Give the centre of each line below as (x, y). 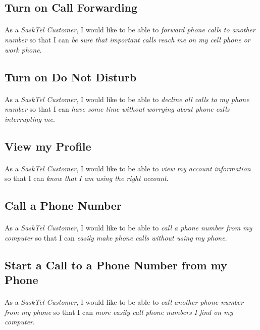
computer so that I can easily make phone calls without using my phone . (116, 237)
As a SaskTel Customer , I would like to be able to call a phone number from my (128, 228)
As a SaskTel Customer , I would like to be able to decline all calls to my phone (127, 99)
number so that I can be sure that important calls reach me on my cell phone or (127, 39)
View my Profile (48, 146)
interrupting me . (30, 119)
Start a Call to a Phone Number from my (116, 265)
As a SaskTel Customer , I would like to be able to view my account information (128, 168)
